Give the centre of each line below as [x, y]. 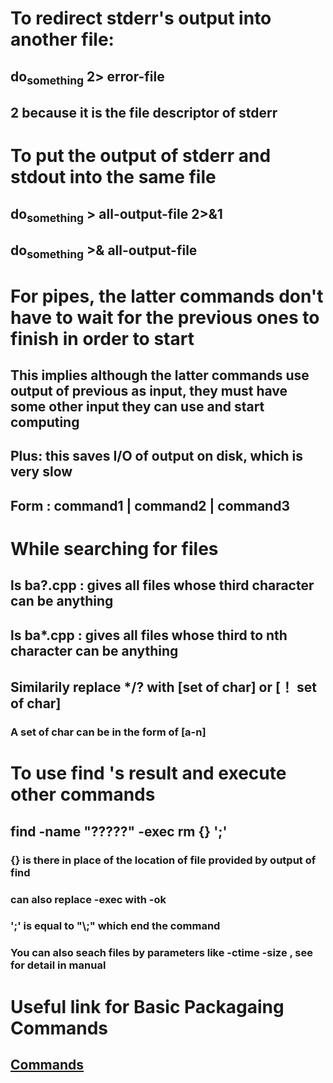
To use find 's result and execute [148, 773]
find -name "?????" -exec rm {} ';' [119, 831]
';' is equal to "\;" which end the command [115, 926]
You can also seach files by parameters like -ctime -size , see [161, 953]
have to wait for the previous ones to [165, 317]
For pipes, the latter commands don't [167, 296]
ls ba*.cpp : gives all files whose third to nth [149, 635]
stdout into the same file [113, 177]
